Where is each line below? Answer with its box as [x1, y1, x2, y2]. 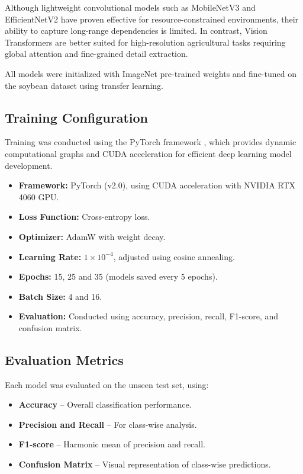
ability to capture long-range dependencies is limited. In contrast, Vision [5, 24, 267, 37]
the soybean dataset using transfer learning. [5, 79, 164, 91]
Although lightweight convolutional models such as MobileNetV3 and [5, 1, 256, 13]
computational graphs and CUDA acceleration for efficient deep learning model [5, 147, 292, 159]
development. [5, 159, 53, 171]
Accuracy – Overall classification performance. [18, 398, 192, 411]
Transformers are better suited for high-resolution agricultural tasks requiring [5, 36, 286, 48]
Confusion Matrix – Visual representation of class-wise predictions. [18, 458, 271, 470]
